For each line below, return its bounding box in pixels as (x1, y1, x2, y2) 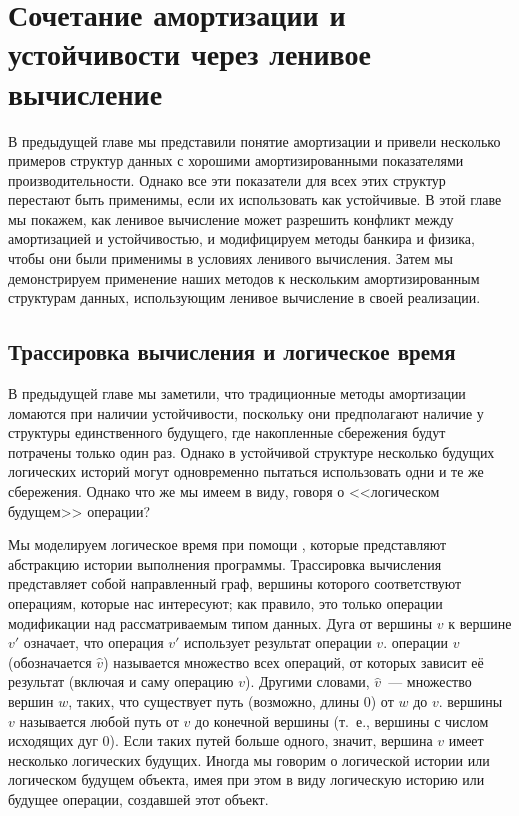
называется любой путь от (19, 710, 179, 731)
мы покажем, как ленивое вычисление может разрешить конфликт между (8, 208, 454, 229)
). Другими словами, (245, 671, 370, 692)
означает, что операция (23, 632, 164, 653)
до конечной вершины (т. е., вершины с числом (195, 710, 489, 731)
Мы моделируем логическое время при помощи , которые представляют (8, 534, 447, 555)
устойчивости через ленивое (8, 33, 371, 74)
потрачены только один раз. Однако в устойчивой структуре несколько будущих (8, 441, 495, 462)
